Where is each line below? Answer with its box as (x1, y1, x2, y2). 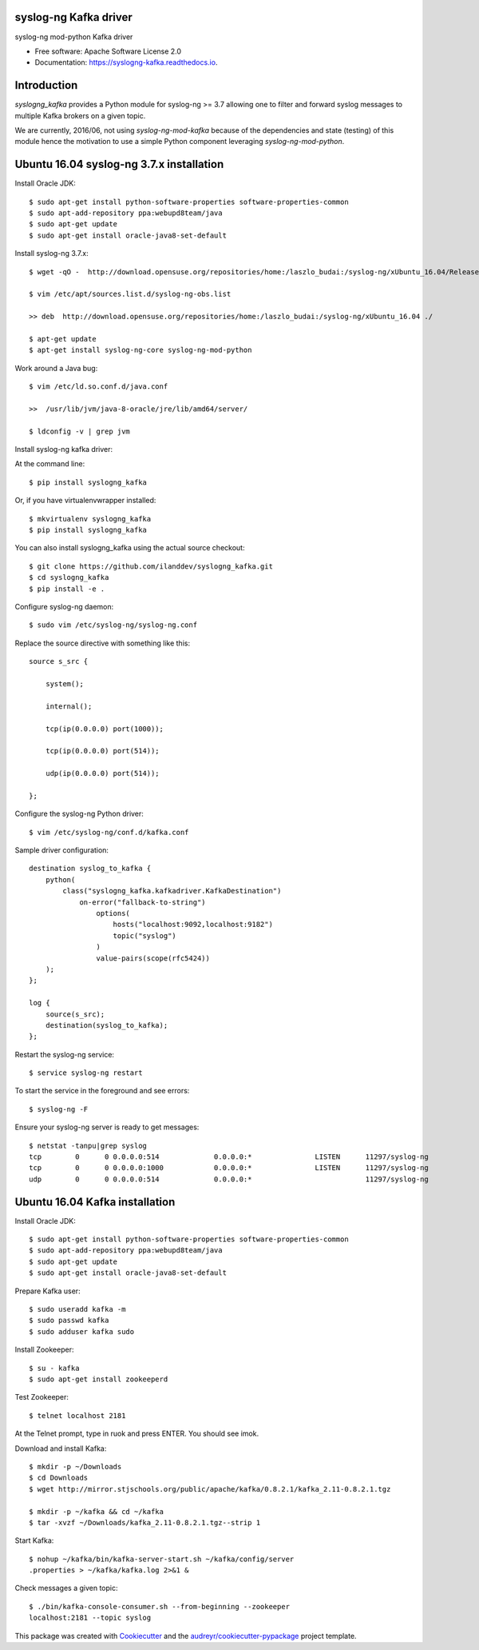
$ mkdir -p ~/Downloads (29, 1462, 122, 1471)
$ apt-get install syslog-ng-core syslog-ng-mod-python (29, 346, 252, 355)
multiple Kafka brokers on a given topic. (14, 110, 146, 120)
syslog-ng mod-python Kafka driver (14, 32, 133, 42)
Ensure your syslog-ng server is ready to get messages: (14, 1122, 200, 1132)
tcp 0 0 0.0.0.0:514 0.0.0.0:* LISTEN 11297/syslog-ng (29, 1153, 429, 1161)
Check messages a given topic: (14, 1584, 119, 1593)
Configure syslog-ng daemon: (14, 602, 114, 611)
